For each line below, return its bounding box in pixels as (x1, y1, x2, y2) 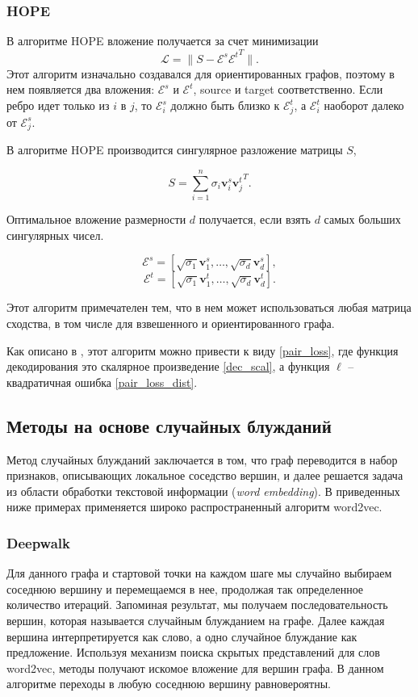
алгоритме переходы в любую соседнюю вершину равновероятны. (6, 675, 331, 692)
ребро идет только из (6, 97, 110, 113)
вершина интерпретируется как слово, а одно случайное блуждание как (6, 628, 357, 645)
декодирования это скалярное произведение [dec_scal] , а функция (6, 358, 330, 375)
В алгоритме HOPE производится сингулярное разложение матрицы (6, 141, 343, 158)
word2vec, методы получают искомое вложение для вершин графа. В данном (6, 659, 384, 676)
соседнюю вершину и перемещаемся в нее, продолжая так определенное (6, 580, 364, 597)
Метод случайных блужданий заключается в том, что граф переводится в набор (6, 451, 398, 468)
